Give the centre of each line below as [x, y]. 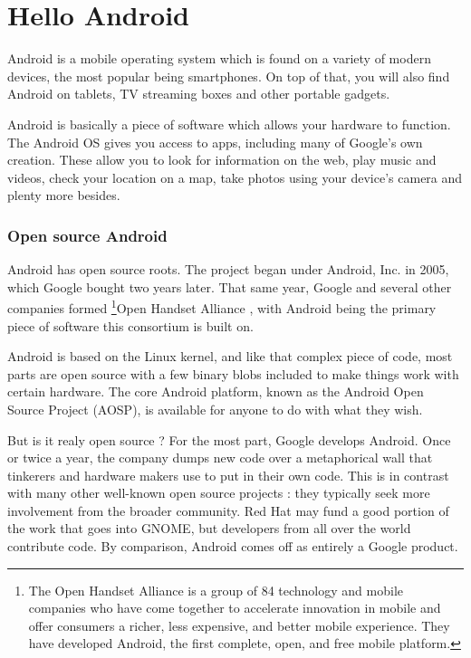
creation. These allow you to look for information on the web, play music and [222, 160]
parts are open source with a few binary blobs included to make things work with [233, 373]
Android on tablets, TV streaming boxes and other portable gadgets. [199, 94]
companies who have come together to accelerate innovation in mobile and [235, 608]
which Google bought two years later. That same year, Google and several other [230, 286]
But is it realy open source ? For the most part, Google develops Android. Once [229, 439]
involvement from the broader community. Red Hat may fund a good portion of [228, 510]
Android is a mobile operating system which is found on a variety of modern [219, 58]
